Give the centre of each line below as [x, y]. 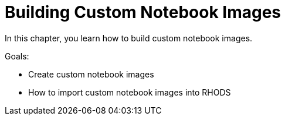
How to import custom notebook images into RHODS [130, 92]
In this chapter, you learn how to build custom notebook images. [129, 38]
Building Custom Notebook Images [143, 12]
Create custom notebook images [91, 74]
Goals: [17, 56]
